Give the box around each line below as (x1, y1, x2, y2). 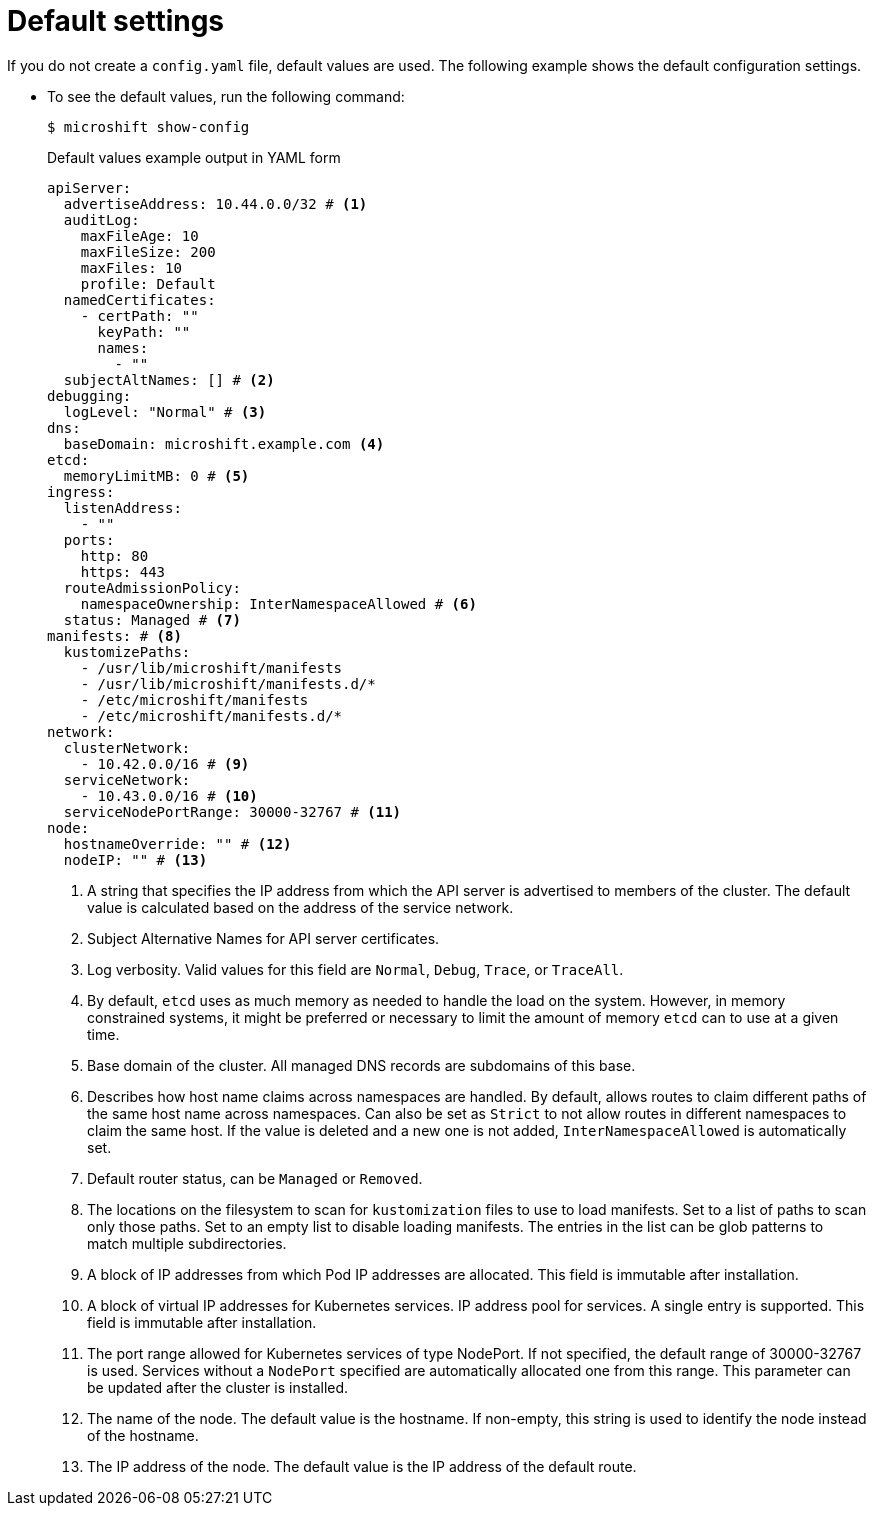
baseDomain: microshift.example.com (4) (63, 435, 385, 452)
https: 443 (80, 563, 166, 580)
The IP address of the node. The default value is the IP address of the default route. (87, 1457, 637, 1475)
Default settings (7, 4, 225, 38)
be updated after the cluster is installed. (87, 1378, 349, 1396)
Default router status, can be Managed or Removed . (87, 1169, 423, 1187)
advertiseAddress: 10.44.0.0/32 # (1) (63, 195, 368, 212)
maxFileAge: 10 (80, 227, 199, 244)
